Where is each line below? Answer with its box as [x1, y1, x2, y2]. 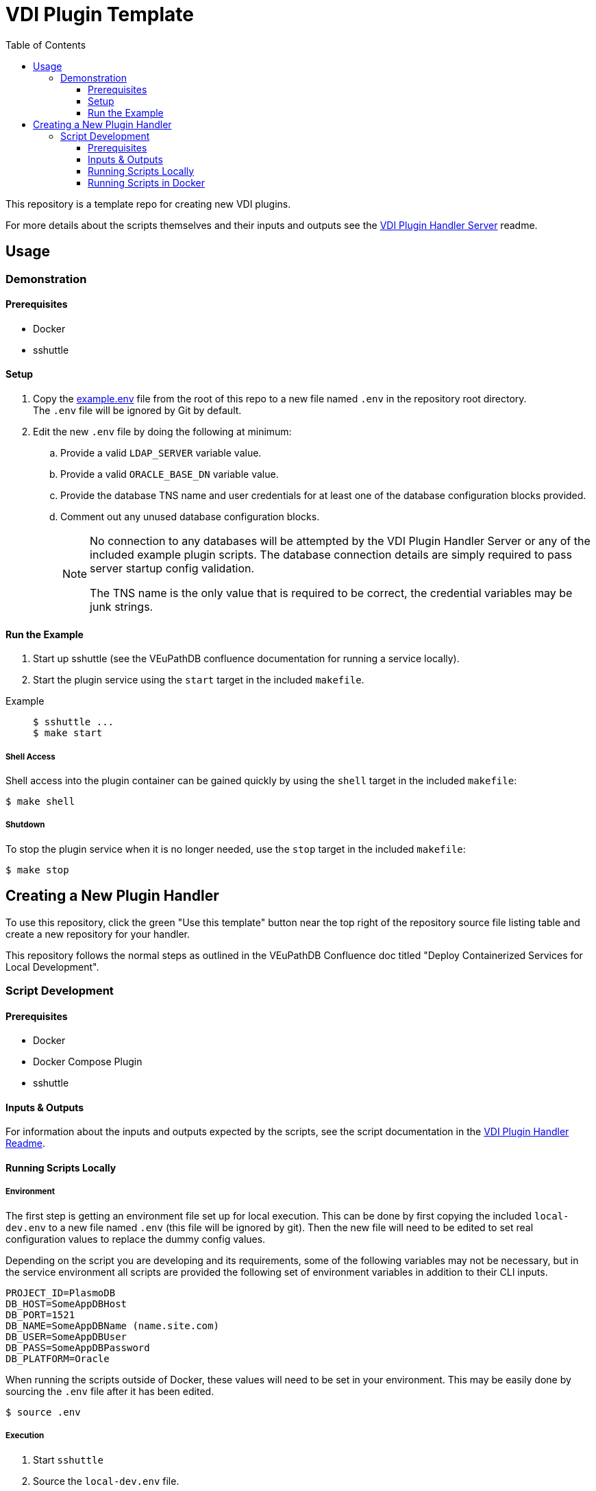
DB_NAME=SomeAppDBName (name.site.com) [5, 1320, 219, 1331]
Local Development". [5, 960, 99, 973]
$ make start [33, 727, 103, 739]
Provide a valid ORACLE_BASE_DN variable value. [60, 468, 279, 481]
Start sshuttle [33, 1453, 103, 1466]
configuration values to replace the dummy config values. [5, 1233, 266, 1245]
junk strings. [90, 600, 153, 614]
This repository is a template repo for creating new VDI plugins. [5, 197, 291, 210]
